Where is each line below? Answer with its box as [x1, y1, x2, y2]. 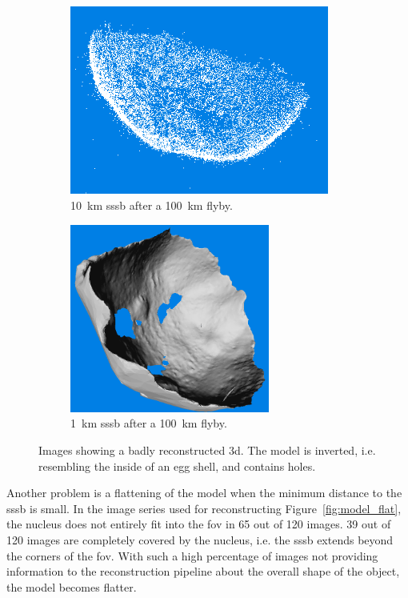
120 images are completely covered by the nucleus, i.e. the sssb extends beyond [6, 532, 394, 548]
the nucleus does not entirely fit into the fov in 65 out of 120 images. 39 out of [6, 516, 391, 532]
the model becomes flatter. [6, 578, 137, 595]
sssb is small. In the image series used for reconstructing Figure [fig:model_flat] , [6, 500, 402, 516]
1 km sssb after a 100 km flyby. [70, 415, 227, 431]
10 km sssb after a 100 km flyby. [70, 196, 233, 213]
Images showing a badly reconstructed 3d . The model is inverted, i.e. [38, 442, 376, 459]
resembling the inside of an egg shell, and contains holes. [38, 457, 316, 474]
